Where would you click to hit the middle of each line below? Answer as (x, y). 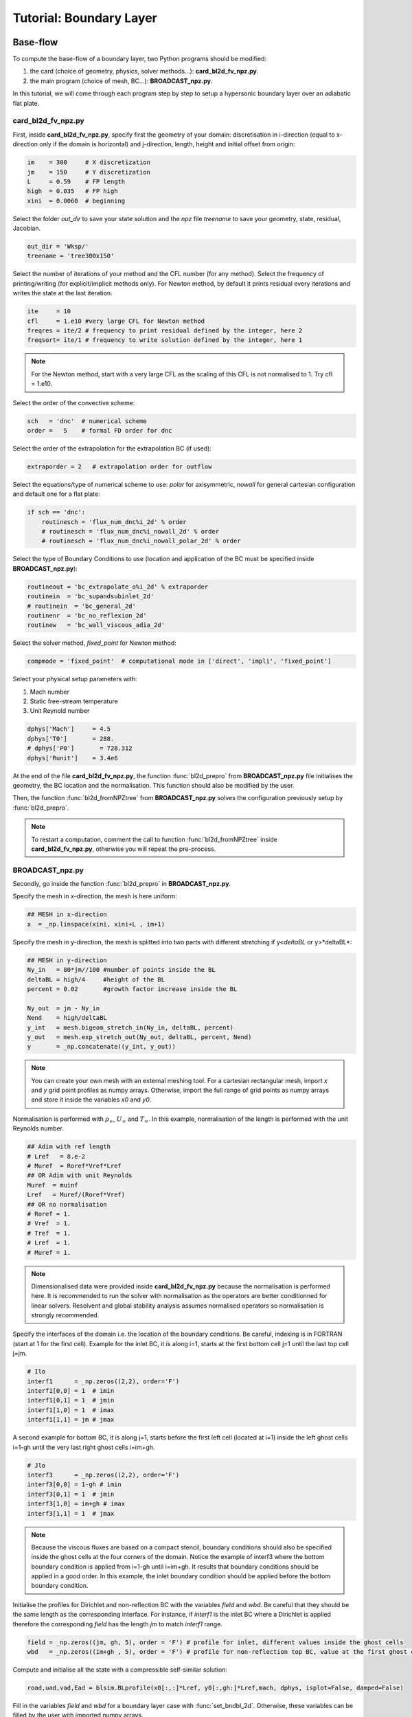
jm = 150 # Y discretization (89, 172)
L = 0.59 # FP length (76, 181)
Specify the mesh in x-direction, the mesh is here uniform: (95, 896)
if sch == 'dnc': (56, 512)
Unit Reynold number (60, 711)
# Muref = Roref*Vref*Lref (74, 1166)
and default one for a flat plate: (56, 494)
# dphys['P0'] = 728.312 (80, 748)
